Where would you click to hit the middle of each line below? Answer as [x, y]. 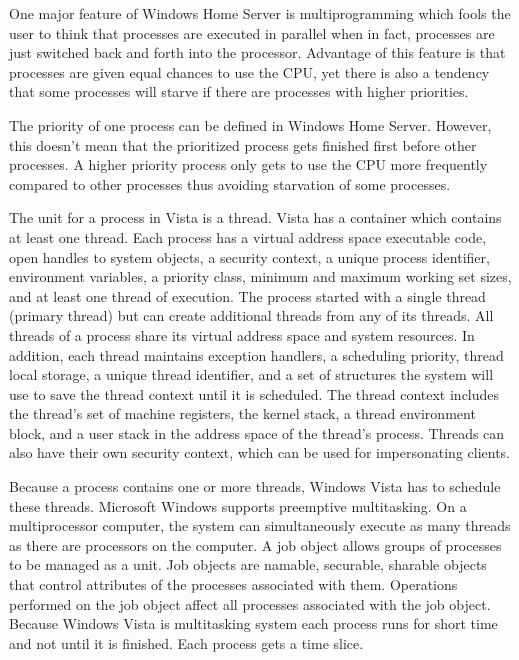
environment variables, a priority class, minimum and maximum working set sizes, [260, 276]
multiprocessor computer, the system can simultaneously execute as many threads [260, 525]
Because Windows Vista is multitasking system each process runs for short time [253, 623]
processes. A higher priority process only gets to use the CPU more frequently [248, 164]
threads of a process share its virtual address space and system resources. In [242, 334]
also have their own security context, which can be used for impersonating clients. [260, 452]
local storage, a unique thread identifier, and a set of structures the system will [251, 374]
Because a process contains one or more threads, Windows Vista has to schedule [255, 486]
